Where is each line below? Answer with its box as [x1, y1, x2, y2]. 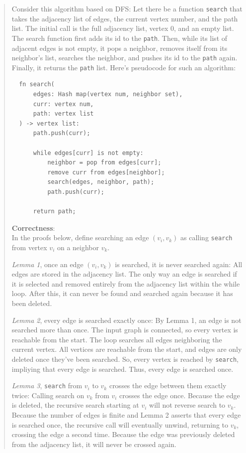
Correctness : [11, 222, 55, 233]
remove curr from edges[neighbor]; [47, 168, 165, 176]
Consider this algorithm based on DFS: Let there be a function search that [11, 3, 243, 13]
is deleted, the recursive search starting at [11, 400, 139, 410]
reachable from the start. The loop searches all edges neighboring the [11, 334, 222, 344]
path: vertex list [33, 110, 94, 118]
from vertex [11, 242, 47, 252]
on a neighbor [57, 242, 99, 252]
